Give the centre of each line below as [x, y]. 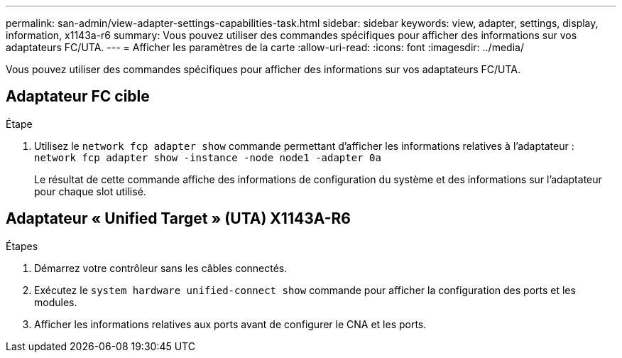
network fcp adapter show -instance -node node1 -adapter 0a [208, 157]
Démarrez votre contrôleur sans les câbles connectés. [161, 268]
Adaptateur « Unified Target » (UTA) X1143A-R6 [178, 219]
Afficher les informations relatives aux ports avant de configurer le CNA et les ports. [230, 324]
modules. [56, 302]
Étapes [22, 246]
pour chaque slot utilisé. [90, 191]
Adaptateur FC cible [78, 97]
